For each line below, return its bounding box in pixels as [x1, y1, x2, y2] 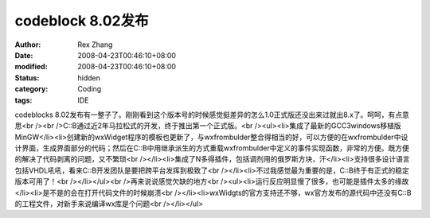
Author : [14, 40, 41, 49]
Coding [77, 84, 102, 94]
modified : [14, 62, 48, 72]
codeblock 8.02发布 [14, 12, 149, 29]
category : [14, 84, 49, 94]
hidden [77, 72, 101, 83]
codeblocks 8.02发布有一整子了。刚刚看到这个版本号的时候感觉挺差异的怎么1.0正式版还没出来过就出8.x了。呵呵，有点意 [14, 110, 410, 119]
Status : [14, 72, 40, 83]
